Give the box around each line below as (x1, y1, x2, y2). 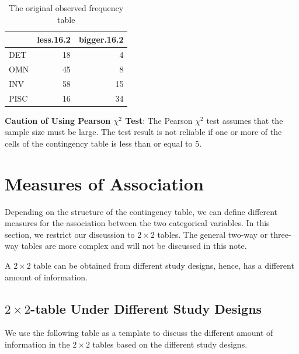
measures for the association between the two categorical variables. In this (5, 217, 270, 229)
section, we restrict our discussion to (5, 228, 135, 240)
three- (270, 228, 291, 240)
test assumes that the (206, 114, 283, 126)
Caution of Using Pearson (5, 114, 111, 126)
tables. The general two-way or (157, 228, 268, 240)
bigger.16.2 (78, 33, 124, 46)
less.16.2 (37, 33, 71, 46)
